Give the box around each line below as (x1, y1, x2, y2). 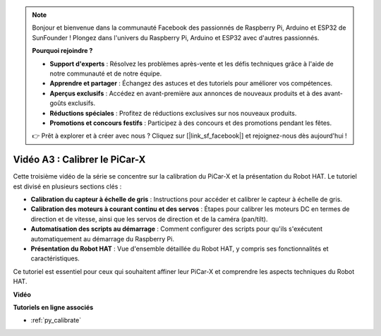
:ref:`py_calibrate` (30, 316, 82, 325)
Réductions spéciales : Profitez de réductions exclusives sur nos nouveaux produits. (49, 109, 297, 117)
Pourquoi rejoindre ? (32, 47, 93, 55)
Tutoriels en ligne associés (13, 303, 94, 311)
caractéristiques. (30, 254, 80, 263)
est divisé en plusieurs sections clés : (13, 182, 122, 191)
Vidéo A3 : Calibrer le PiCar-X (13, 154, 146, 166)
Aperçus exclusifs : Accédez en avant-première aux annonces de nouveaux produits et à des (49, 89, 323, 97)
